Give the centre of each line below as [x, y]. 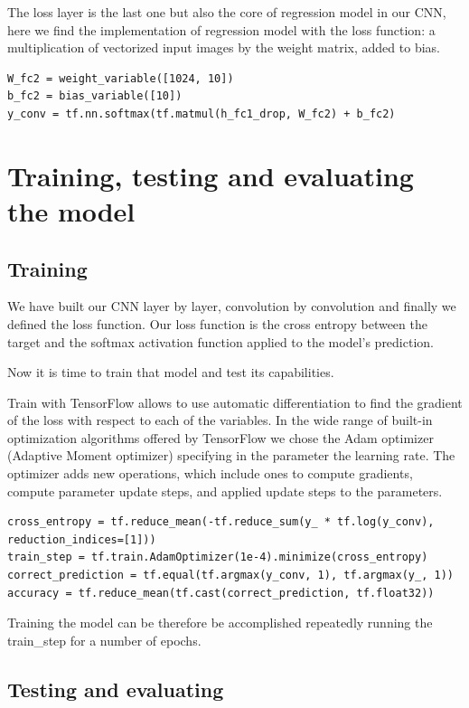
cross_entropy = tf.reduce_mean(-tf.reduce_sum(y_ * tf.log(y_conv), [221, 522]
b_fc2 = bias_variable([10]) [95, 96]
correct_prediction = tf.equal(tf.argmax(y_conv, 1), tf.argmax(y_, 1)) [230, 576]
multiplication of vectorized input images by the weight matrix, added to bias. [224, 47]
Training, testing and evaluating [211, 175]
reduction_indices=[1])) [82, 539]
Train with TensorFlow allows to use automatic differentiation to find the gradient [235, 402]
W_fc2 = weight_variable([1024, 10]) [121, 78]
